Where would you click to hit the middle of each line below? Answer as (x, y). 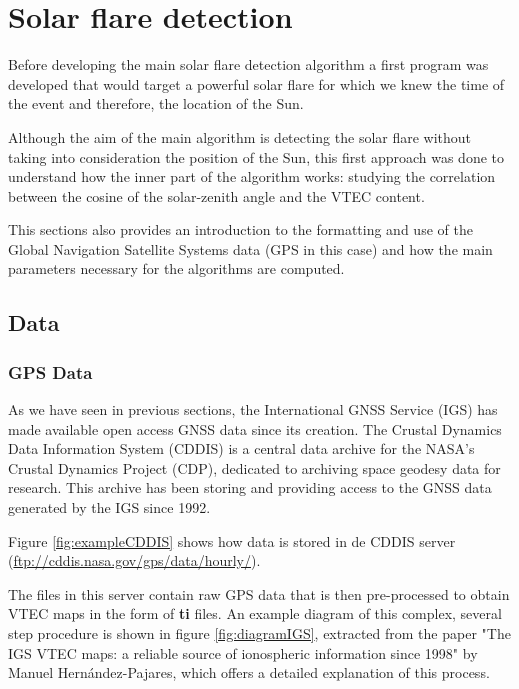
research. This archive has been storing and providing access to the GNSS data (250, 487)
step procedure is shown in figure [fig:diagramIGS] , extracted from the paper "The (259, 633)
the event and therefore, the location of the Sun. (156, 103)
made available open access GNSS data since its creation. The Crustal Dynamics (255, 428)
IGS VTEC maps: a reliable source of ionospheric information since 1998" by (243, 652)
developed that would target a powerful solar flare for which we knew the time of (256, 83)
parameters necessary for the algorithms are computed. (176, 268)
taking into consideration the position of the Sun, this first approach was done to (256, 156)
